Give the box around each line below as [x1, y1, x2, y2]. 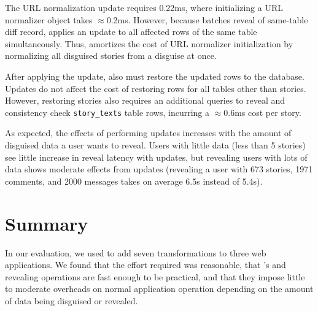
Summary [5, 210, 88, 236]
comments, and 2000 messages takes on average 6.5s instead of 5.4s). [5, 174, 263, 187]
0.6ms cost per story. [223, 106, 301, 118]
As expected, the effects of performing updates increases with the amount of [5, 126, 292, 139]
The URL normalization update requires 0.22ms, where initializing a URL [5, 1, 283, 13]
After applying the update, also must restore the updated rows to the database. [5, 69, 304, 82]
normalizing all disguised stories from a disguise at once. [5, 49, 217, 62]
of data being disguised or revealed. [5, 294, 138, 307]
